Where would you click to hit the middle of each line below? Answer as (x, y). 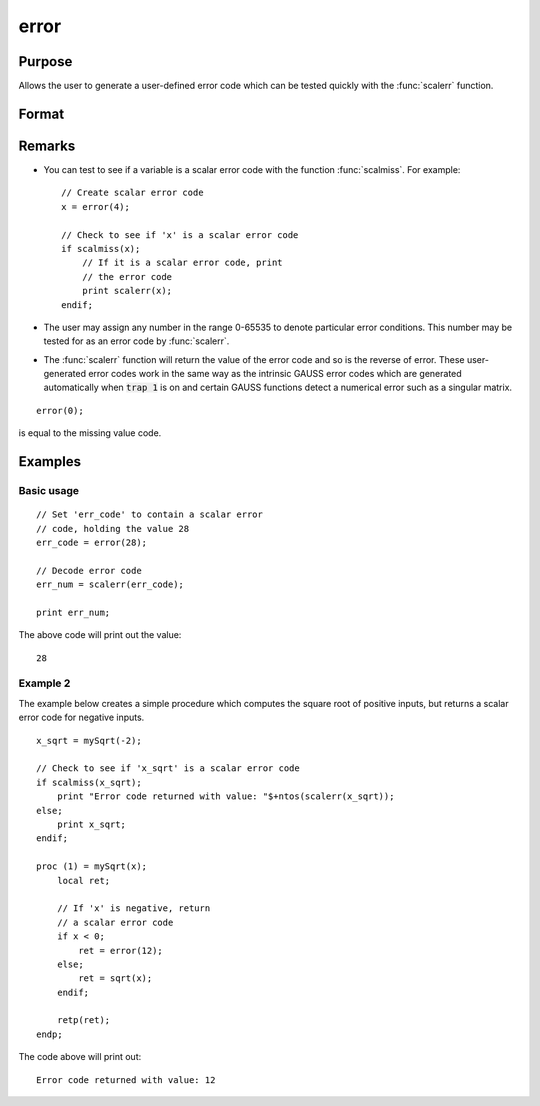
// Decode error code (89, 570)
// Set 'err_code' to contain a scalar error (150, 514)
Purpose (45, 61)
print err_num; (73, 612)
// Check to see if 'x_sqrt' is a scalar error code (168, 768)
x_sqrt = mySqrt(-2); (89, 740)
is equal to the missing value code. (90, 433)
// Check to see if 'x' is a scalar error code (180, 234)
